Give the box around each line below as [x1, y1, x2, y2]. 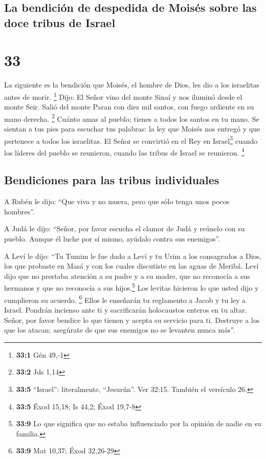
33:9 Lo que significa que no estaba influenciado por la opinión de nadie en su [16, 418, 261, 429]
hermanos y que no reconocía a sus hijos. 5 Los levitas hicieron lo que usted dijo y [4, 281, 259, 293]
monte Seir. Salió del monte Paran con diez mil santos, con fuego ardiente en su [4, 101, 254, 112]
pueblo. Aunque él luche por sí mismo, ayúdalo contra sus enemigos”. [4, 233, 220, 244]
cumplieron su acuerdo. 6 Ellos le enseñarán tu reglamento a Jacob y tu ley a [4, 293, 246, 305]
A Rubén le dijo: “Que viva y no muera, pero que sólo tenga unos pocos [4, 196, 230, 207]
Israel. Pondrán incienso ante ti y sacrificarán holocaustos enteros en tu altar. [4, 304, 247, 315]
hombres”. [4, 206, 35, 216]
